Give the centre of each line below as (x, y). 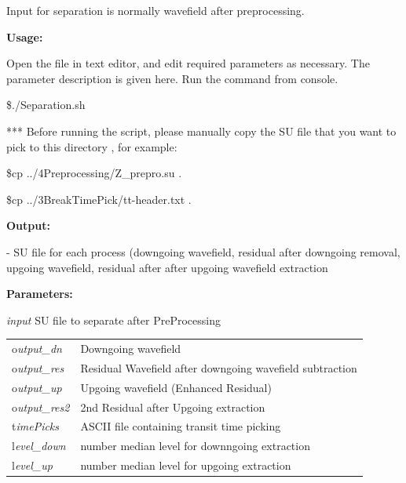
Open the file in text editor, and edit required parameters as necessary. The (188, 63)
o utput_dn (37, 349)
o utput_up (37, 387)
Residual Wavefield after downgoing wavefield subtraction (219, 367)
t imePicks (36, 426)
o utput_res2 (41, 407)
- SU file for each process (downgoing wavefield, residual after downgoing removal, (203, 251)
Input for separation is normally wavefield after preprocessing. (155, 10)
